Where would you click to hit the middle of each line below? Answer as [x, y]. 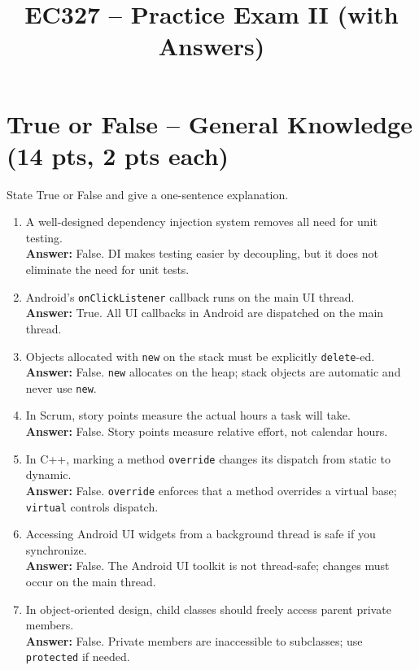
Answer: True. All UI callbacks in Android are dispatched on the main [205, 313]
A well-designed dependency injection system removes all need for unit [201, 222]
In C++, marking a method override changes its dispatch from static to [208, 458]
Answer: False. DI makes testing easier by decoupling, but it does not [202, 253]
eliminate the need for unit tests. [107, 270]
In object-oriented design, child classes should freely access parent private [208, 609]
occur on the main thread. [91, 581]
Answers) [212, 46]
